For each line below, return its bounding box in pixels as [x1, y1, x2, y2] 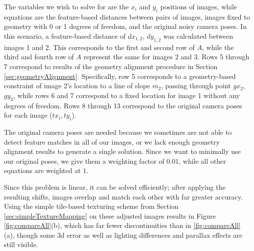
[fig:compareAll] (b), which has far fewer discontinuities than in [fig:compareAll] [4, 220, 241, 230]
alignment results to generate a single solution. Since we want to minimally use [4, 146, 241, 156]
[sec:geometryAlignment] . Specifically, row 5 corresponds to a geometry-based [4, 71, 236, 81]
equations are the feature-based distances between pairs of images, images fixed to [4, 11, 250, 22]
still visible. [4, 239, 38, 250]
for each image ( [4, 110, 52, 120]
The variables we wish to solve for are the [4, 1, 129, 11]
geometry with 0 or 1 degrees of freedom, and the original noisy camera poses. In [4, 21, 247, 31]
